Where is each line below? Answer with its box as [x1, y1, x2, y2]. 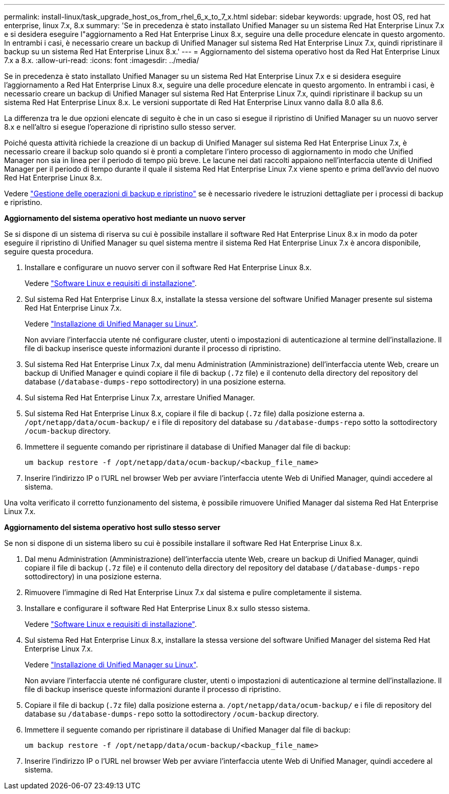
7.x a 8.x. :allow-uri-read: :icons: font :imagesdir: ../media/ [4, 56, 199, 65]
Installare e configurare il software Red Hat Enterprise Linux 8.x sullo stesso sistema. [25, 604, 310, 613]
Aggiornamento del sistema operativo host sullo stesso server [4, 523, 220, 532]
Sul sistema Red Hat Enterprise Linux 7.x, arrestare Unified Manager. [25, 393, 255, 402]
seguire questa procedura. [4, 247, 93, 256]
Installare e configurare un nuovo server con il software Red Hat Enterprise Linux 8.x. [25, 263, 312, 272]
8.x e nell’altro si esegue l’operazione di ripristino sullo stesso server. [4, 123, 236, 131]
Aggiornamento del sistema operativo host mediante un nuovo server [4, 214, 246, 222]
